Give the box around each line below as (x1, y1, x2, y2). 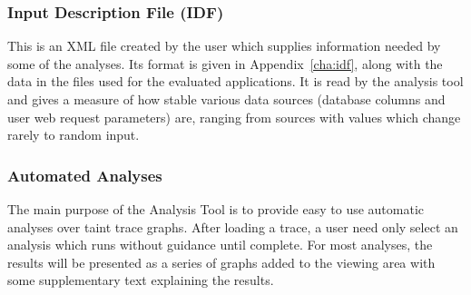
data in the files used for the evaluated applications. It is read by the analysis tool (7, 72, 464, 91)
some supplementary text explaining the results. (7, 270, 274, 290)
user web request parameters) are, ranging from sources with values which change (7, 107, 461, 126)
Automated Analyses (7, 163, 162, 186)
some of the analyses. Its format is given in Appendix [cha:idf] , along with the (7, 54, 443, 73)
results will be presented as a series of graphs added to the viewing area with (7, 252, 436, 271)
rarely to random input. (7, 125, 140, 144)
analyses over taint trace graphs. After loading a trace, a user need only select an (7, 217, 458, 236)
